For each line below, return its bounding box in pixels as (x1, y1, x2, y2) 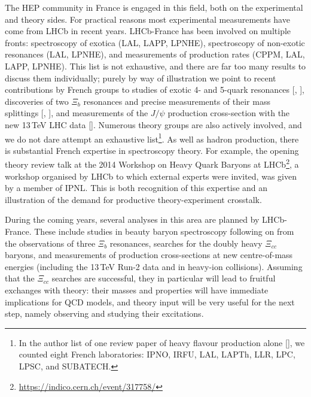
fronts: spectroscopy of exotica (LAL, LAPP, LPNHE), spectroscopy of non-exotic (5, 36, 305, 49)
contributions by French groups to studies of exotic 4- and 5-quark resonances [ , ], (5, 83, 304, 96)
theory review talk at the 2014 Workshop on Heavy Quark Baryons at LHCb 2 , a (5, 156, 299, 171)
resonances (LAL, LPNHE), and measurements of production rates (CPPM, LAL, (5, 48, 305, 60)
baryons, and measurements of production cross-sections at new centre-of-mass (5, 248, 293, 261)
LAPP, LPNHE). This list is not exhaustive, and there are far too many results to (5, 59, 306, 72)
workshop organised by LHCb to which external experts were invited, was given (5, 169, 297, 182)
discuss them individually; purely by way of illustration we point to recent (5, 71, 276, 84)
